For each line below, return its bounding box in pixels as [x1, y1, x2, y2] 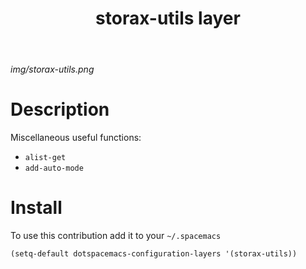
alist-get [24, 153, 67, 163]
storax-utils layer [95, 7, 241, 30]
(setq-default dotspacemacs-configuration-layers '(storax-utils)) [10, 249, 298, 259]
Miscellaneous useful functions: [10, 132, 142, 144]
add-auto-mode [24, 163, 84, 174]
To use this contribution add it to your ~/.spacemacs [10, 230, 222, 242]
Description [10, 98, 110, 121]
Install [10, 197, 63, 219]
